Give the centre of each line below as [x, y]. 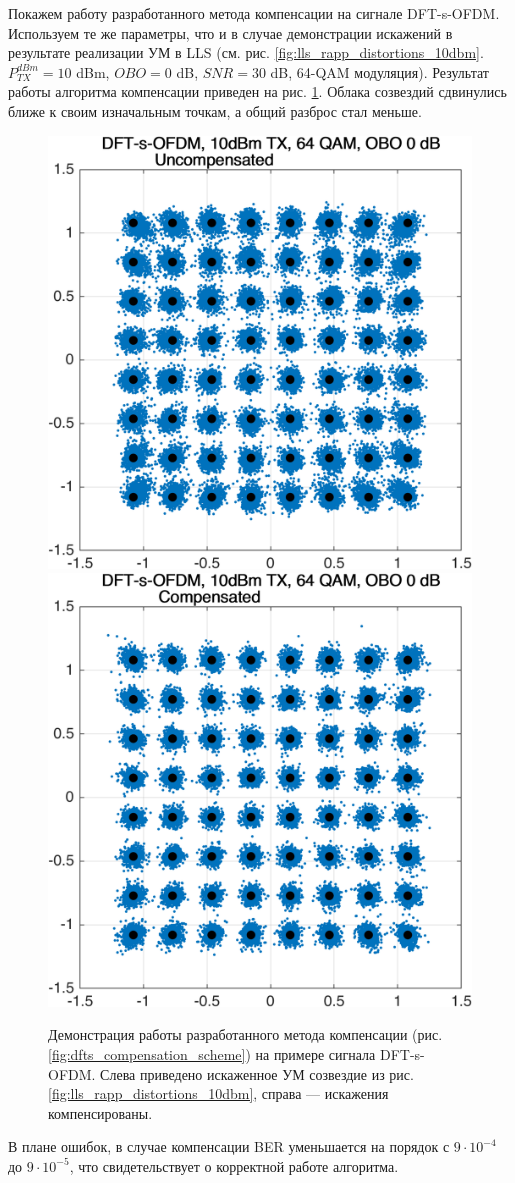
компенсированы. [100, 1112]
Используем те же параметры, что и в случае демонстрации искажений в [230, 32]
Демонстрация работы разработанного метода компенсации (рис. [245, 1034]
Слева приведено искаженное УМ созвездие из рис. [257, 1073]
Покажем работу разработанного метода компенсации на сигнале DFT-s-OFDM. [254, 13]
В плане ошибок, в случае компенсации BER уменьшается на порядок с [229, 1146]
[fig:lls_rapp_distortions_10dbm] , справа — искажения [218, 1093]
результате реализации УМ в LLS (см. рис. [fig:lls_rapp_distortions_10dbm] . [246, 52]
